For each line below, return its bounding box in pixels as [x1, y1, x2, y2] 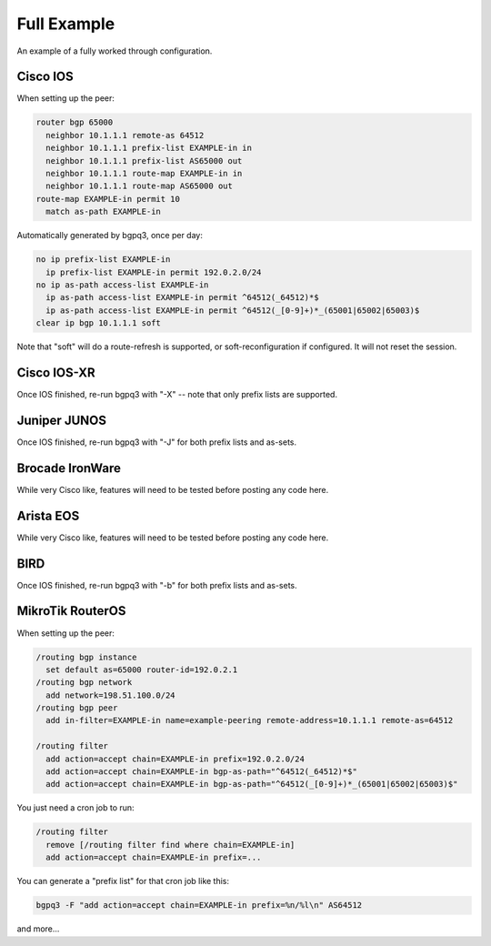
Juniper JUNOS [16, 412, 106, 428]
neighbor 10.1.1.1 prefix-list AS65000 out [45, 156, 243, 166]
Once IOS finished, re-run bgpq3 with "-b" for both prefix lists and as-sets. [16, 579, 297, 590]
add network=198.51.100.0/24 [45, 689, 176, 700]
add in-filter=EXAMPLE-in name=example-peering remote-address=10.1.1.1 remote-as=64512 [45, 715, 454, 726]
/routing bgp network [35, 678, 133, 688]
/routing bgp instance [35, 651, 137, 662]
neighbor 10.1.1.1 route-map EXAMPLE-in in [45, 168, 243, 178]
